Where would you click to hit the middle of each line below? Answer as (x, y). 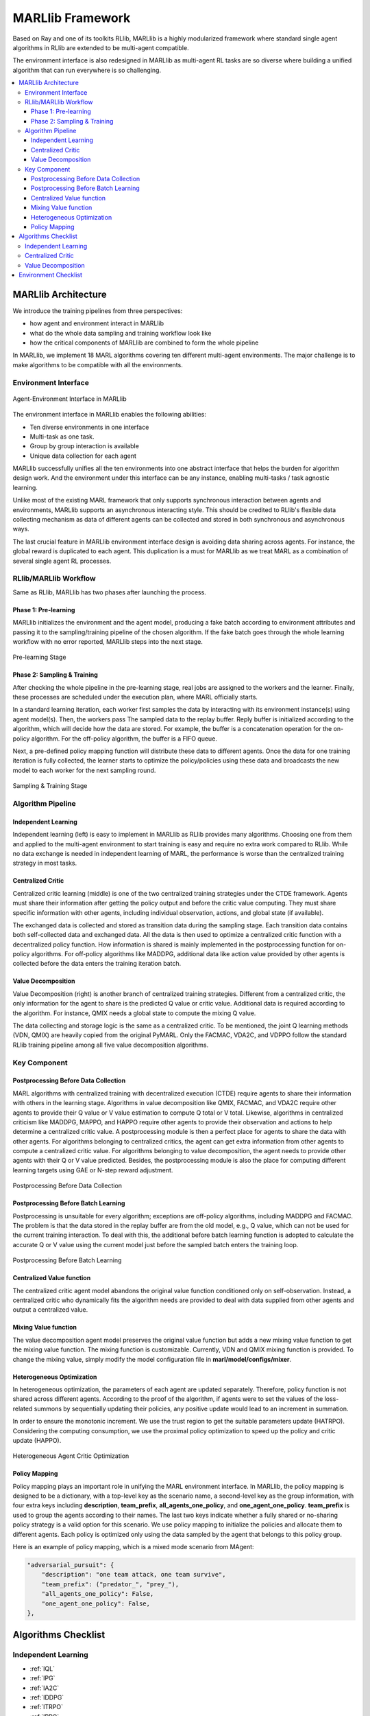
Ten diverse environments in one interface (89, 427)
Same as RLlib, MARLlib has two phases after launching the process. (110, 592)
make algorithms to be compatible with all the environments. (98, 364)
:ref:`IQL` (42, 1669)
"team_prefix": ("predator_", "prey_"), (110, 1584)
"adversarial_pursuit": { (71, 1565)
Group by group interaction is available (85, 446)
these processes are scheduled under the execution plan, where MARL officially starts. (135, 697)
